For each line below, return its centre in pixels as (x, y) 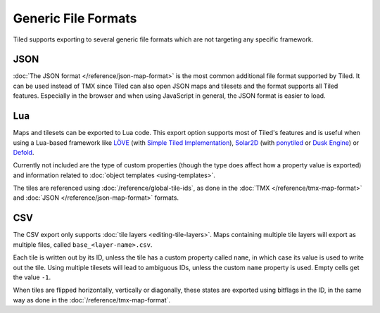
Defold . (24, 152)
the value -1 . (32, 277)
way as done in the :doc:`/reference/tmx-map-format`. (92, 300)
